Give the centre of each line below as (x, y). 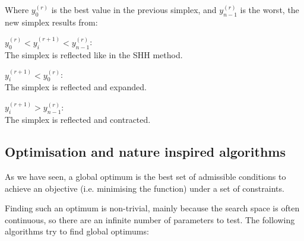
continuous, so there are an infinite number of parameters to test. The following (150, 219)
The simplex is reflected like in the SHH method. (94, 54)
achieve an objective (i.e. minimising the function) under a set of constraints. (145, 188)
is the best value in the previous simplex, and (134, 9)
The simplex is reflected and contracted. (78, 120)
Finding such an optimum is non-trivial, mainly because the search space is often (152, 208)
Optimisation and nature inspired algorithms (145, 152)
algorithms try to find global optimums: (77, 231)
